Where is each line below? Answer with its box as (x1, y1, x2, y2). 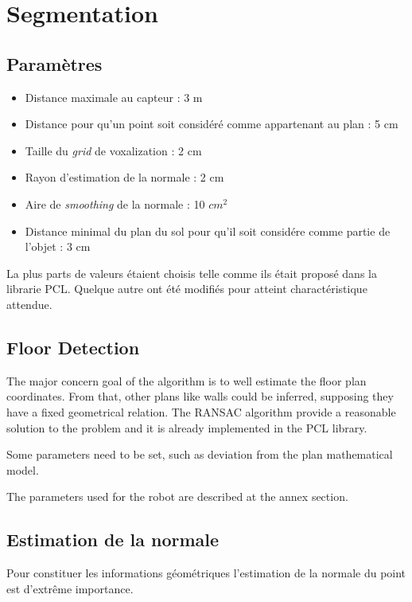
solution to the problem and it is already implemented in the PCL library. (6, 419, 367, 436)
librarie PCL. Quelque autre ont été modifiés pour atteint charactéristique (6, 280, 367, 297)
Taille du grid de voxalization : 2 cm (25, 142, 202, 158)
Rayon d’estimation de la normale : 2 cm (25, 169, 224, 186)
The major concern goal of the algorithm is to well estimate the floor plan (6, 372, 367, 389)
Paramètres (6, 51, 103, 76)
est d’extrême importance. (6, 580, 134, 596)
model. (6, 461, 39, 478)
